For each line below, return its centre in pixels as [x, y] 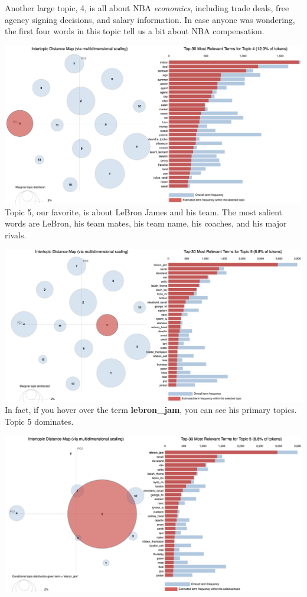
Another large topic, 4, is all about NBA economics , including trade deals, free [147, 8]
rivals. [16, 234]
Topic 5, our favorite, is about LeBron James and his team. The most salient [144, 211]
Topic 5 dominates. [39, 421]
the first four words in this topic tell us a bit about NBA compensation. [135, 31]
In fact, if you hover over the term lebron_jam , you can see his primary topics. [151, 410]
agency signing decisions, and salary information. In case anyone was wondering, [150, 19]
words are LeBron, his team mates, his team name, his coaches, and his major [146, 223]
